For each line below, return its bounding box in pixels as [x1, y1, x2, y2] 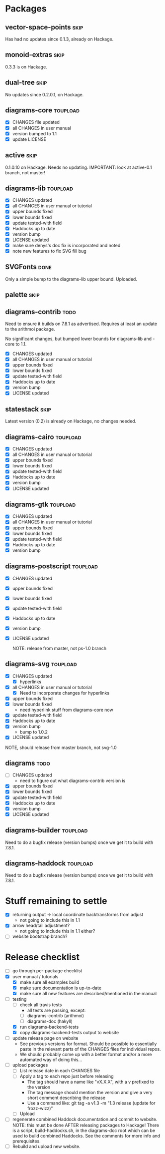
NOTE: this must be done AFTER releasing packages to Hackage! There [12, 1122, 159, 1128]
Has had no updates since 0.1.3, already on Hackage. [5, 36, 114, 42]
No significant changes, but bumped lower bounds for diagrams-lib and [5, 336, 152, 342]
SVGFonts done [5, 263, 52, 271]
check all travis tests [19, 1002, 62, 1008]
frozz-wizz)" [27, 1106, 53, 1112]
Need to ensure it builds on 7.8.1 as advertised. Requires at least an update [5, 321, 158, 327]
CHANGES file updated [12, 119, 60, 125]
